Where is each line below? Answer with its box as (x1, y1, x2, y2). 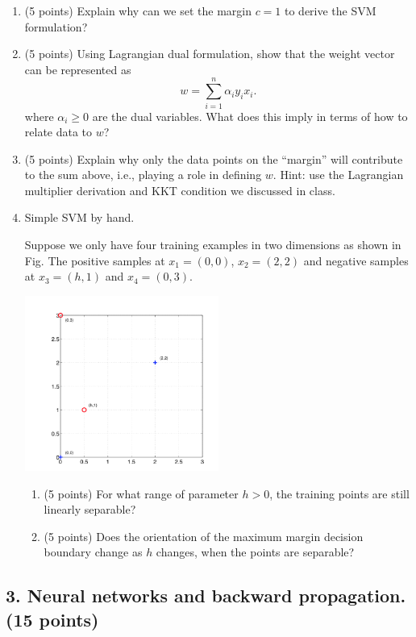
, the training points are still (269, 485, 410, 502)
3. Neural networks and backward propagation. (6, 583, 406, 608)
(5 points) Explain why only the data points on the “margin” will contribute (24, 150, 403, 167)
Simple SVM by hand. (24, 209, 135, 226)
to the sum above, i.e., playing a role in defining (24, 166, 262, 183)
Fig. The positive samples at (24, 252, 165, 269)
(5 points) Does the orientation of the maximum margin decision (44, 527, 364, 544)
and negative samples (303, 252, 409, 269)
